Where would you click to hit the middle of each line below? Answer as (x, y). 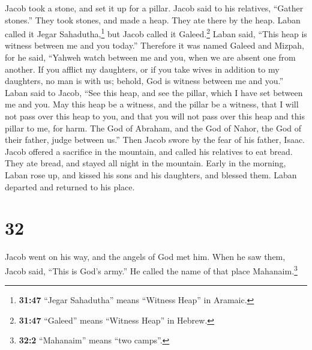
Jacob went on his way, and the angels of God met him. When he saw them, (145, 257)
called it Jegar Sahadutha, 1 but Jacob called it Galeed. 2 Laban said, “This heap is (156, 33)
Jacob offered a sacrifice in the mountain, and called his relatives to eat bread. (149, 151)
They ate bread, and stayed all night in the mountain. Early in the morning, (145, 163)
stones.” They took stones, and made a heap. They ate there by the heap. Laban (153, 20)
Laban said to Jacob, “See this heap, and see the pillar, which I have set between (154, 92)
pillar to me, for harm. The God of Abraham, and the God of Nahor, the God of (153, 128)
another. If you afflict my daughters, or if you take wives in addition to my (142, 69)
